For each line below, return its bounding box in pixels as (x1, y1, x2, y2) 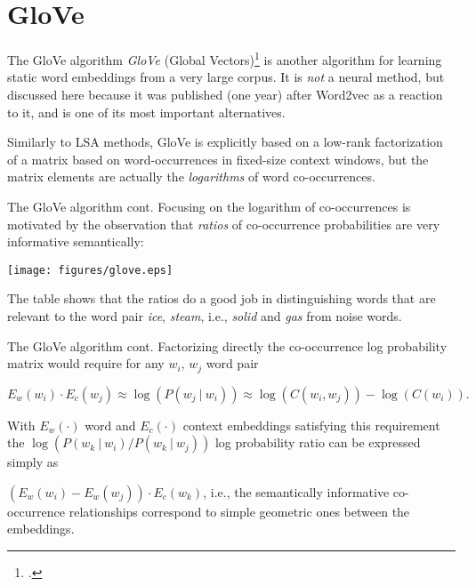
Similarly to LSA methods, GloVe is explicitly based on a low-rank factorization (7, 132, 443, 151)
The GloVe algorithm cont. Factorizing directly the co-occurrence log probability (7, 336, 448, 355)
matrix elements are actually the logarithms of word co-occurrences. (7, 167, 375, 186)
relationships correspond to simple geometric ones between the (69, 502, 410, 520)
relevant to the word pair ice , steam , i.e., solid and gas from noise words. (7, 306, 402, 325)
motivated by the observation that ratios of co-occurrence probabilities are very (7, 214, 440, 233)
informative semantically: (7, 232, 144, 251)
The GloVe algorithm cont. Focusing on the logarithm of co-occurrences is (7, 197, 411, 215)
